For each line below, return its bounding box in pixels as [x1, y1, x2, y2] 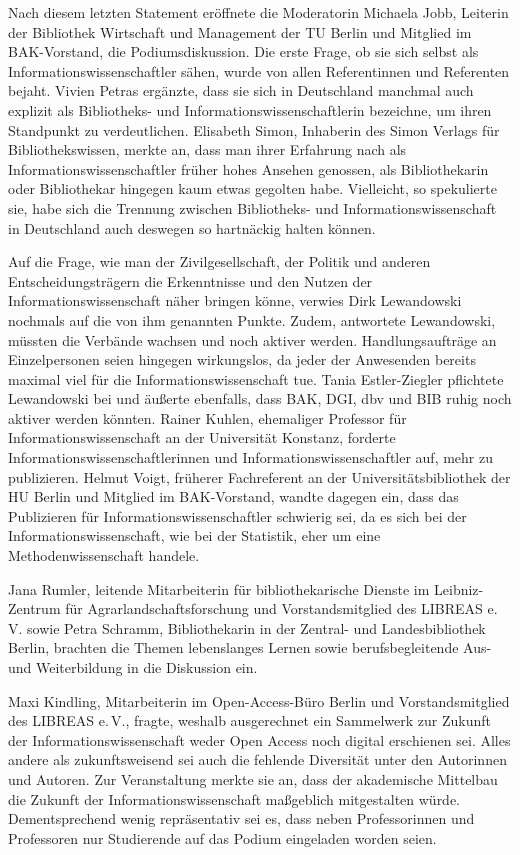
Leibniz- [434, 578, 484, 599]
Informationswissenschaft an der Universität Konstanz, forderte [8, 427, 396, 448]
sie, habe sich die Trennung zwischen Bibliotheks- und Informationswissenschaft [8, 197, 497, 218]
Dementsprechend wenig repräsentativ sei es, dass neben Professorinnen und [8, 808, 475, 829]
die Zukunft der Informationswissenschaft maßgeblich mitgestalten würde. [8, 788, 461, 809]
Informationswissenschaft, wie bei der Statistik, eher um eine [8, 525, 381, 546]
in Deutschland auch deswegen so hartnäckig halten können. [8, 217, 376, 238]
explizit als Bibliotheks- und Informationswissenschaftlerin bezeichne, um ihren [8, 99, 492, 120]
